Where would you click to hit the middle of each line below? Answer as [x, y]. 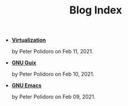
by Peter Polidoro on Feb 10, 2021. [53, 74]
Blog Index [96, 10]
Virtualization [28, 40]
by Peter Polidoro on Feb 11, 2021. [53, 52]
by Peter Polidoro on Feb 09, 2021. [53, 97]
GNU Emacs [27, 86]
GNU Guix [24, 63]
